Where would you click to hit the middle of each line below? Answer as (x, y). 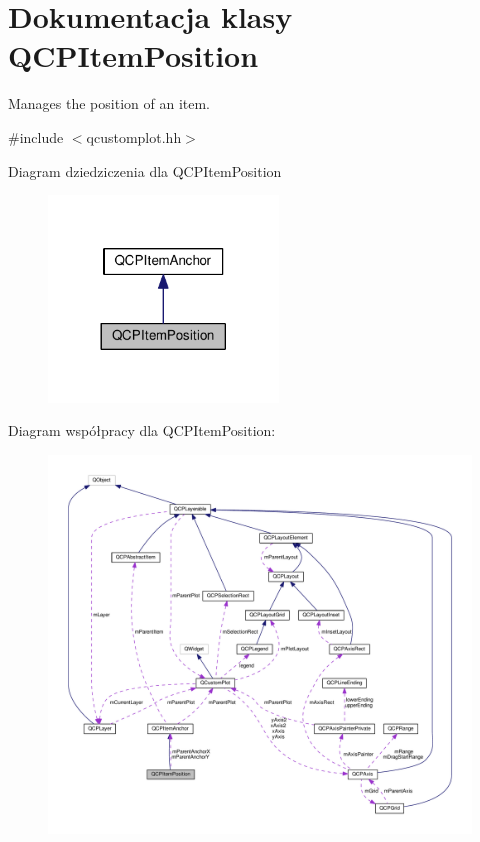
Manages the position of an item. (109, 103)
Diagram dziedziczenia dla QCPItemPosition (145, 170)
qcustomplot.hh (134, 136)
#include (36, 136)
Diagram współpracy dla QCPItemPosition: (142, 430)
